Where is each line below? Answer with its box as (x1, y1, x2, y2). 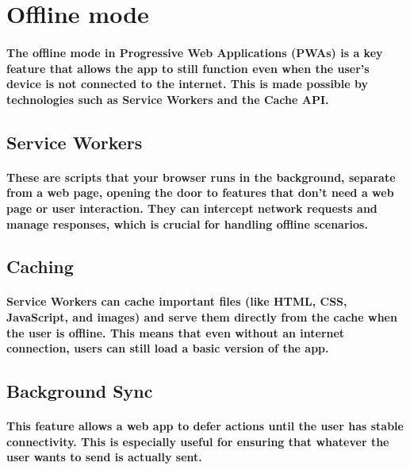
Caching (6, 254, 74, 279)
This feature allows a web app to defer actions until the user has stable (6, 418, 404, 434)
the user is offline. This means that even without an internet (6, 324, 345, 341)
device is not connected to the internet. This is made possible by (6, 75, 369, 92)
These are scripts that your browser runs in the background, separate (6, 168, 396, 185)
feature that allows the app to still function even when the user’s (6, 60, 370, 76)
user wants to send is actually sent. (6, 449, 202, 465)
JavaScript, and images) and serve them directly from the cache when (6, 309, 397, 326)
